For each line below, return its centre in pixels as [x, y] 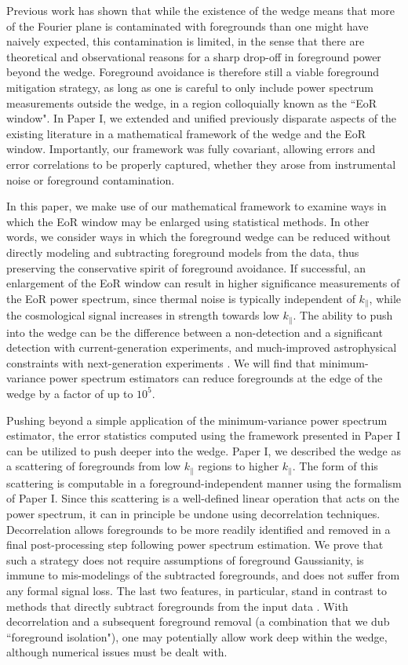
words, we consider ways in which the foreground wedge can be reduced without [199, 237]
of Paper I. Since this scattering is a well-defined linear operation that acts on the [203, 498]
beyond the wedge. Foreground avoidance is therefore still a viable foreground [193, 72]
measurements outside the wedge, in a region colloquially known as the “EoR [192, 102]
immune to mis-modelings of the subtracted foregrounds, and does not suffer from [203, 575]
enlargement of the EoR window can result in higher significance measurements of [203, 283]
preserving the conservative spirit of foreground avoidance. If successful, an [186, 267]
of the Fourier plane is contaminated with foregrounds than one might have [188, 26]
